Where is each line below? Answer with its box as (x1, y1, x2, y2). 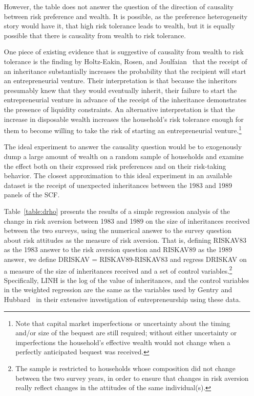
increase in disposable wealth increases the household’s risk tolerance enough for (4, 114, 244, 124)
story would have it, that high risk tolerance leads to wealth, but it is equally (4, 21, 235, 31)
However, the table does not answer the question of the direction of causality (4, 1, 234, 11)
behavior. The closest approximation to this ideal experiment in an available (4, 170, 233, 181)
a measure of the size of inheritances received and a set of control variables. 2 (4, 264, 233, 276)
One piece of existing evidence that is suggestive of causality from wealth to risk (4, 47, 244, 57)
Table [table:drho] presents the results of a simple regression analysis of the (4, 206, 230, 216)
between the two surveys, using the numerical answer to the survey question (4, 225, 232, 235)
